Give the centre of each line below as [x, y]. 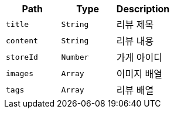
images [20, 73]
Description [143, 9]
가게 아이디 [139, 57]
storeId [22, 57]
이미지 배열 [139, 74]
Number [75, 57]
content [22, 40]
